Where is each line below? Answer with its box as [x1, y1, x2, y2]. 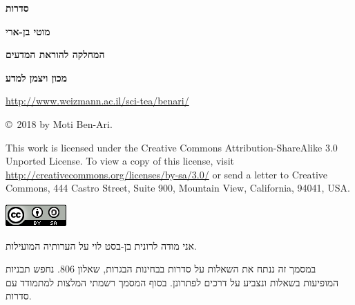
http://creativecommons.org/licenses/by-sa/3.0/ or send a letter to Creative [6, 167, 328, 181]
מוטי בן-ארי [6, 24, 50, 38]
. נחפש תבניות [6, 261, 60, 276]
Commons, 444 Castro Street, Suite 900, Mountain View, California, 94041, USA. [6, 181, 350, 195]
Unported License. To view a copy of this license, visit [6, 154, 235, 168]
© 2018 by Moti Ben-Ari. [6, 116, 113, 131]
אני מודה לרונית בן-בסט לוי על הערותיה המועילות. [6, 238, 197, 252]
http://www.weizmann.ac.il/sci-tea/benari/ [6, 93, 189, 108]
